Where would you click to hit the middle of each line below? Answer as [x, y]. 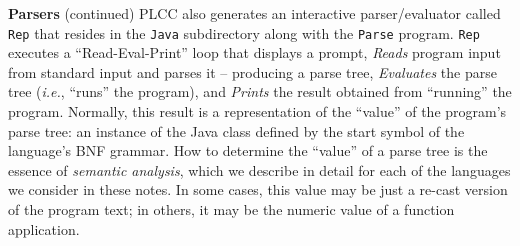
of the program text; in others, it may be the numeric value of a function [231, 209]
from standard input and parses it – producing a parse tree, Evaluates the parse [252, 71]
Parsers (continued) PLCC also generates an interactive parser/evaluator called [254, 13]
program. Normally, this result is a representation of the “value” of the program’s [257, 111]
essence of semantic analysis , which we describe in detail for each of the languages [259, 169]
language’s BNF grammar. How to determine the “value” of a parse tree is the [248, 150]
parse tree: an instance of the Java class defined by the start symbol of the [236, 130]
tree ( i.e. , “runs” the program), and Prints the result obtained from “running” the [260, 91]
